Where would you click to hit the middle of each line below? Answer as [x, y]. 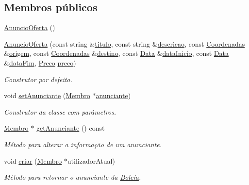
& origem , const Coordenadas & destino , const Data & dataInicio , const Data [116, 53]
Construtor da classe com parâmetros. [60, 111]
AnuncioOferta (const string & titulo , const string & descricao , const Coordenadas [124, 43]
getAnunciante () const [70, 128]
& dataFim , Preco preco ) [40, 62]
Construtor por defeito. [38, 79]
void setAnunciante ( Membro [47, 95]
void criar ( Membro [33, 160]
